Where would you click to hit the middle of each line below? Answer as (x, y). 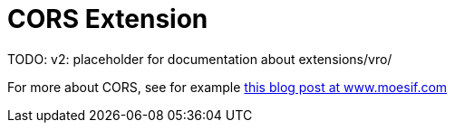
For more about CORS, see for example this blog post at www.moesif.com (227, 87)
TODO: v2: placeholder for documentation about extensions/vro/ (200, 59)
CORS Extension (108, 19)
